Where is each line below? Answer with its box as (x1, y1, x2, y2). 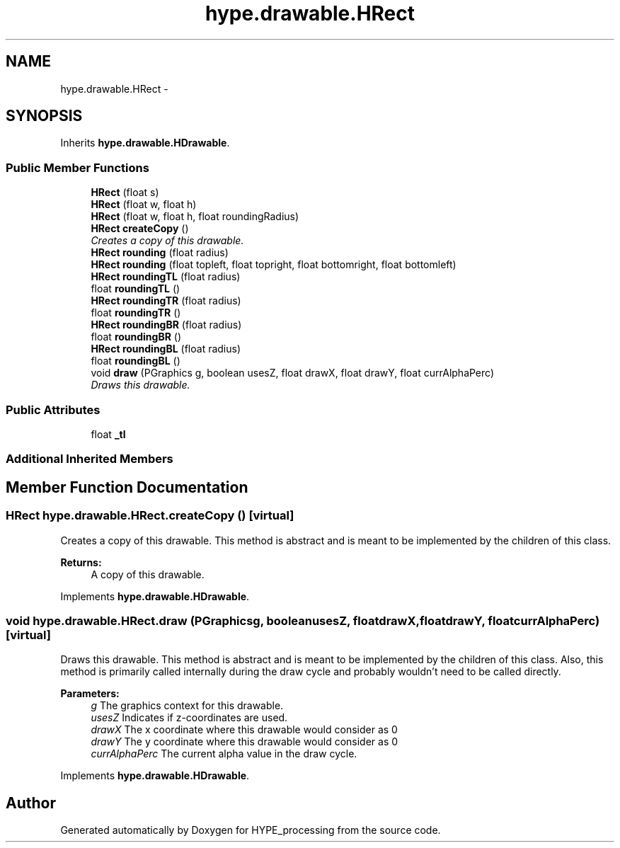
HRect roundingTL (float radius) (91, 270, 241, 283)
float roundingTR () (91, 306, 181, 319)
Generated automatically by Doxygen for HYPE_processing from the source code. (60, 824, 441, 837)
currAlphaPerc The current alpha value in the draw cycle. (91, 747, 357, 760)
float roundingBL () (91, 355, 180, 367)
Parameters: (60, 687, 120, 700)
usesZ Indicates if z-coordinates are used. (91, 711, 288, 724)
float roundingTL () (91, 282, 180, 295)
